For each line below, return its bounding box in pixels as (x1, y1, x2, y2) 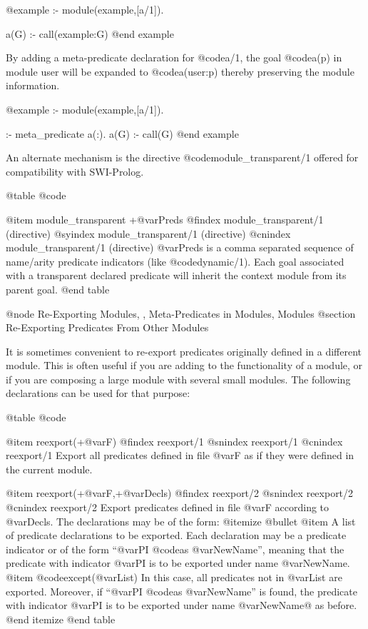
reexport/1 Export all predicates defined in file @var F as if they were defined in (6, 448, 354, 463)
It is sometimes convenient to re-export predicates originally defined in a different (6, 343, 362, 358)
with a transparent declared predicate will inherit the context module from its (6, 268, 347, 283)
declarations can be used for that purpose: (6, 386, 190, 401)
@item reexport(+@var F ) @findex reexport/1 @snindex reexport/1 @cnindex (6, 433, 343, 448)
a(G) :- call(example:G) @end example (6, 26, 174, 41)
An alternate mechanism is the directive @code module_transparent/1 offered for (6, 150, 359, 165)
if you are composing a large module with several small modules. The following (6, 371, 351, 386)
